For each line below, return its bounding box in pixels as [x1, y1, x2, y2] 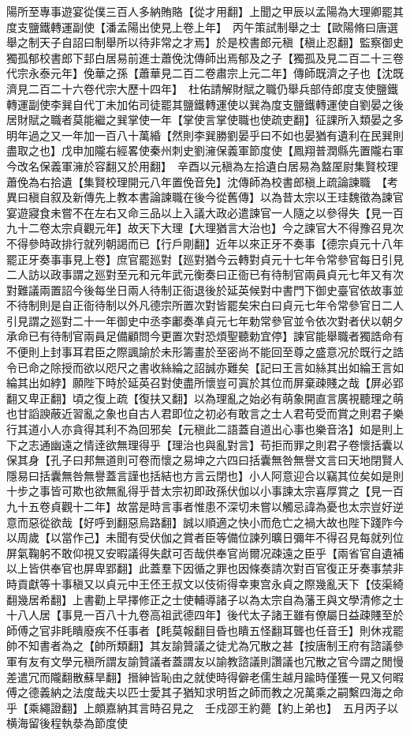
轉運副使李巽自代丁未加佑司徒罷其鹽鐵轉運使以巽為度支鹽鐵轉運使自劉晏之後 [6, 96, 404, 112]
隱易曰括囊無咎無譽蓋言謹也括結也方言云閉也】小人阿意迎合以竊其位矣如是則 [6, 467, 404, 483]
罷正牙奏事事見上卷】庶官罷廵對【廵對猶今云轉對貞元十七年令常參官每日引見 [6, 250, 404, 267]
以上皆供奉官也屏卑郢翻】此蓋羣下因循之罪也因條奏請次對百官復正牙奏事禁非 [6, 560, 404, 576]
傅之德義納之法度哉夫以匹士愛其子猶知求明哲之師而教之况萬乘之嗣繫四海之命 [6, 684, 404, 700]
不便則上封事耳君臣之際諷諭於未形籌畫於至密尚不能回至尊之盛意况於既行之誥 [6, 344, 404, 360]
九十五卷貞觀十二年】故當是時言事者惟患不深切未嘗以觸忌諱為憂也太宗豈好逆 [6, 498, 404, 514]
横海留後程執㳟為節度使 [6, 715, 128, 731]
